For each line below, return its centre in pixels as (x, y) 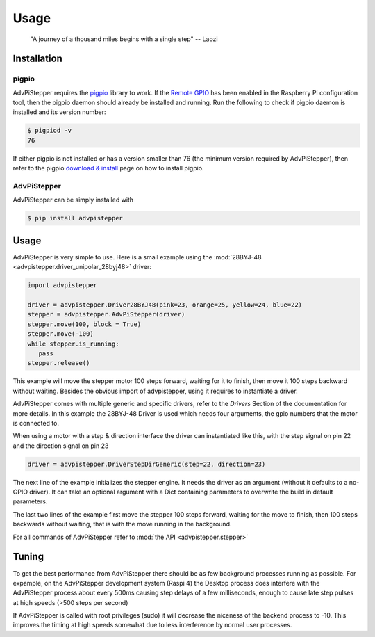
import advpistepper (62, 285)
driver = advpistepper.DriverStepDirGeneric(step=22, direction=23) (147, 464)
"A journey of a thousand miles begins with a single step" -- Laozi (124, 39)
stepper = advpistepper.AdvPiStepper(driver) (106, 314)
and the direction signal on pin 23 (61, 446)
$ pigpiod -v (50, 131)
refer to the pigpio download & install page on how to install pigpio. (108, 168)
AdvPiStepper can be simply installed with (73, 200)
